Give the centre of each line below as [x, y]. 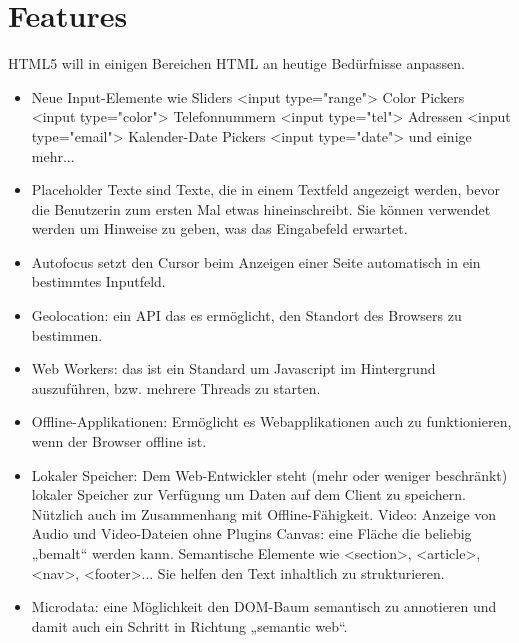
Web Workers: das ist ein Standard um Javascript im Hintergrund [233, 368]
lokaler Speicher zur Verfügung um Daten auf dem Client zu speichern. [248, 494]
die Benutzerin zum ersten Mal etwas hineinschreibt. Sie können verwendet [261, 208]
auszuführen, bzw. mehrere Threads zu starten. [176, 387]
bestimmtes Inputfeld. [98, 281]
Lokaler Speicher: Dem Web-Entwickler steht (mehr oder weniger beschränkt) [269, 474]
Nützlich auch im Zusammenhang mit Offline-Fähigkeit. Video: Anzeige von [264, 513]
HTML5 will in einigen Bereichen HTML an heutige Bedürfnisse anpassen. [236, 63]
